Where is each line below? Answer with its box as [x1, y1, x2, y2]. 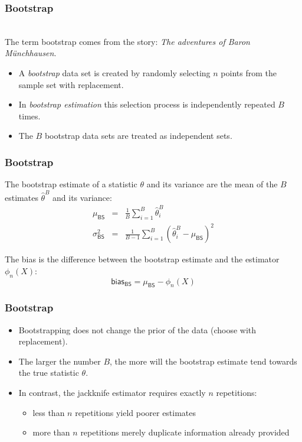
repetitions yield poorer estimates [75, 406, 196, 418]
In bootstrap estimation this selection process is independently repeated [18, 98, 275, 110]
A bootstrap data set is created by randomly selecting [18, 67, 211, 79]
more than [32, 426, 70, 438]
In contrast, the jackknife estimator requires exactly [18, 386, 206, 398]
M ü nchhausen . [5, 47, 57, 59]
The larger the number [18, 355, 101, 367]
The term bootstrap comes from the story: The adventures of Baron [5, 35, 250, 47]
